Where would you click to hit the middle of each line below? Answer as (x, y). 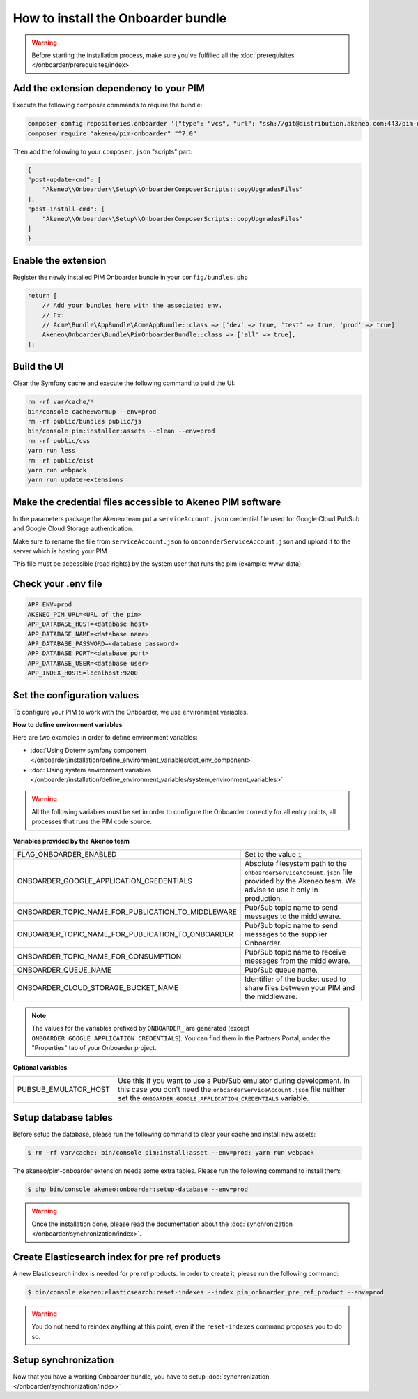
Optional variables (40, 1067)
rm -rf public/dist (61, 460)
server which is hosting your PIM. (61, 551)
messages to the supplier (286, 934)
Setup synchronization (63, 1360)
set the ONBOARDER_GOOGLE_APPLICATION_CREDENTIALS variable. (213, 1098)
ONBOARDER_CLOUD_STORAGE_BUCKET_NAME (98, 987)
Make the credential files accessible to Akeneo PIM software (147, 502)
